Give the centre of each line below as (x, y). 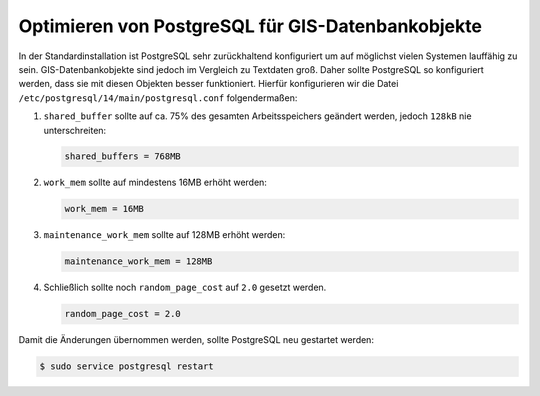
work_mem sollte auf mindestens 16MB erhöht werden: (155, 182)
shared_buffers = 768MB (123, 156)
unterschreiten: (75, 130)
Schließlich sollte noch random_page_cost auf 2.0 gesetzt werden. (185, 287)
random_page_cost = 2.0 (123, 314)
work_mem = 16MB (104, 209)
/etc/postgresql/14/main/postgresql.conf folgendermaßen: (158, 97)
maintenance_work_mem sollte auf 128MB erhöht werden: (164, 235)
